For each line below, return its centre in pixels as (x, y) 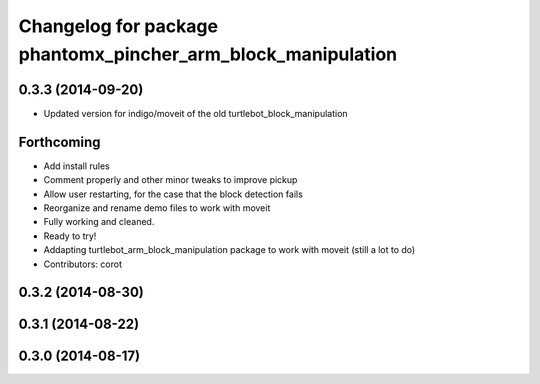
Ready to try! (70, 236)
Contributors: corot (82, 264)
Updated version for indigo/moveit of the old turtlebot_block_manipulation (196, 113)
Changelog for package (118, 26)
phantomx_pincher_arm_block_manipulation (208, 54)
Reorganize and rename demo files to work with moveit (157, 207)
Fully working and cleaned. (99, 222)
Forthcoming (59, 141)
